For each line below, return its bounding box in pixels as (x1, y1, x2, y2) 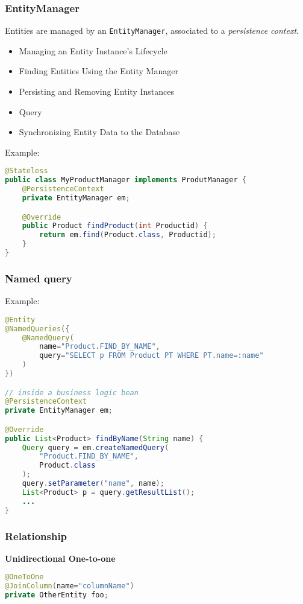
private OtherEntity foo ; (5, 591, 108, 600)
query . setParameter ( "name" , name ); (22, 479, 164, 488)
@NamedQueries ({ (5, 324, 70, 333)
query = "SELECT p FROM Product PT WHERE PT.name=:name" (39, 351, 264, 360)
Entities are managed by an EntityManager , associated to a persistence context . (5, 24, 299, 37)
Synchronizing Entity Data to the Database (19, 126, 180, 138)
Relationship (5, 528, 67, 543)
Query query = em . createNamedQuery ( (22, 443, 169, 452)
